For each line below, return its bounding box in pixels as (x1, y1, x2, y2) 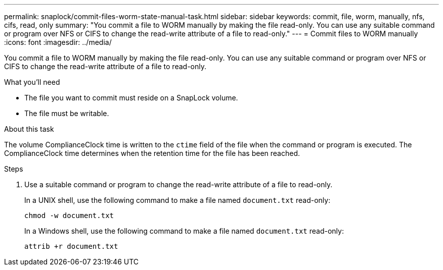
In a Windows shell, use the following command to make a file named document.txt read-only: (24, 227, 344, 235)
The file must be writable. (24, 109, 109, 118)
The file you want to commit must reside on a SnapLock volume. (24, 93, 238, 102)
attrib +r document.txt (24, 242, 118, 250)
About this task (4, 125, 54, 133)
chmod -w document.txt (24, 211, 114, 220)
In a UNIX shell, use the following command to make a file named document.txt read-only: (24, 196, 331, 204)
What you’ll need (4, 78, 60, 86)
